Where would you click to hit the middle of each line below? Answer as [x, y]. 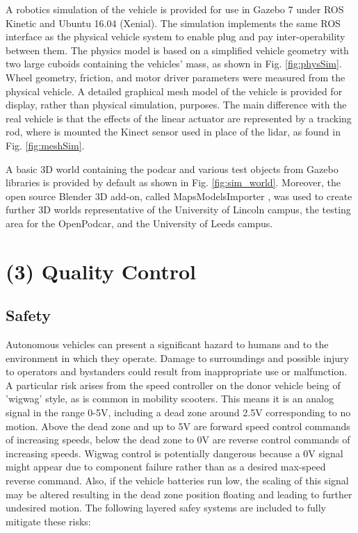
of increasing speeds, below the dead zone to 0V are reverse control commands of [178, 440]
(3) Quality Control [101, 271]
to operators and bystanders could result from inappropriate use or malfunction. [177, 371]
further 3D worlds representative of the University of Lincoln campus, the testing [178, 210]
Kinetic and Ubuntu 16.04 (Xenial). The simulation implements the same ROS [173, 23]
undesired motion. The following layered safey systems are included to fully [166, 508]
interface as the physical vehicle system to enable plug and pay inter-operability [176, 36]
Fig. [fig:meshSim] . [45, 145]
